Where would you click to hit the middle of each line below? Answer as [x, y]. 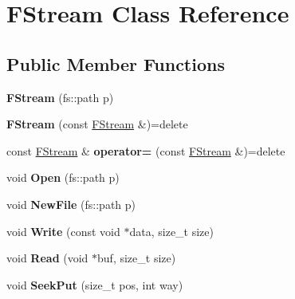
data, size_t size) [171, 231]
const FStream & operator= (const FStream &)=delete [146, 150]
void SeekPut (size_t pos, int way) [95, 284]
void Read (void [47, 258]
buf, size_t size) [137, 258]
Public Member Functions [116, 63]
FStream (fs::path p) [60, 97]
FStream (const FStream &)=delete [97, 124]
